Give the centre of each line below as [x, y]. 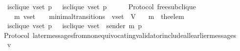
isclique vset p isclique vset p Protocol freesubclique [101, 6]
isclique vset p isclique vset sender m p [74, 25]
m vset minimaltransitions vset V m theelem [99, 16]
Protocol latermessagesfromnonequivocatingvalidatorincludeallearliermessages [120, 35]
